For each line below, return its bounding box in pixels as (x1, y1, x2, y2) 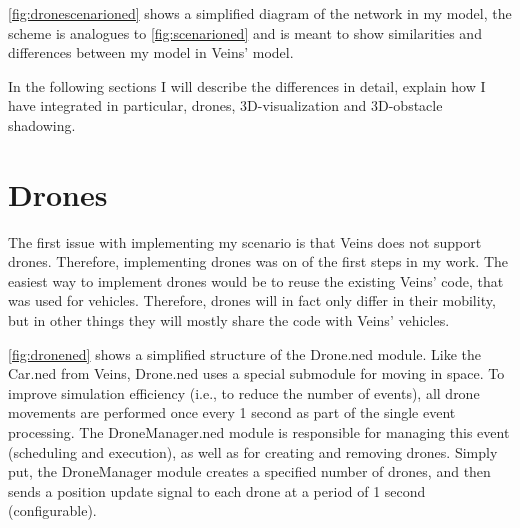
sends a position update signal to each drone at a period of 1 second (8, 480, 426, 501)
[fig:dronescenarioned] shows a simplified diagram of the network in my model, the (8, 3, 512, 23)
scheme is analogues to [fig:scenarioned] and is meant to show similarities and (8, 22, 482, 43)
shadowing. (8, 114, 76, 135)
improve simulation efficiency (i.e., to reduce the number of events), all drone (8, 382, 480, 403)
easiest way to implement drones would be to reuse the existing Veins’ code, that (8, 270, 504, 291)
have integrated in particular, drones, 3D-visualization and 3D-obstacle (8, 95, 443, 116)
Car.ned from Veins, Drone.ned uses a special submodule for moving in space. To (8, 363, 505, 384)
